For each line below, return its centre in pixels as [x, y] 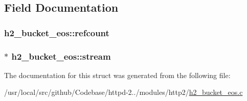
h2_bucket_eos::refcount [57, 32]
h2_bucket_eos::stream [61, 56]
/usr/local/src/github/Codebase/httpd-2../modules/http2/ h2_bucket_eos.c [123, 92]
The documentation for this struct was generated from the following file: [117, 75]
